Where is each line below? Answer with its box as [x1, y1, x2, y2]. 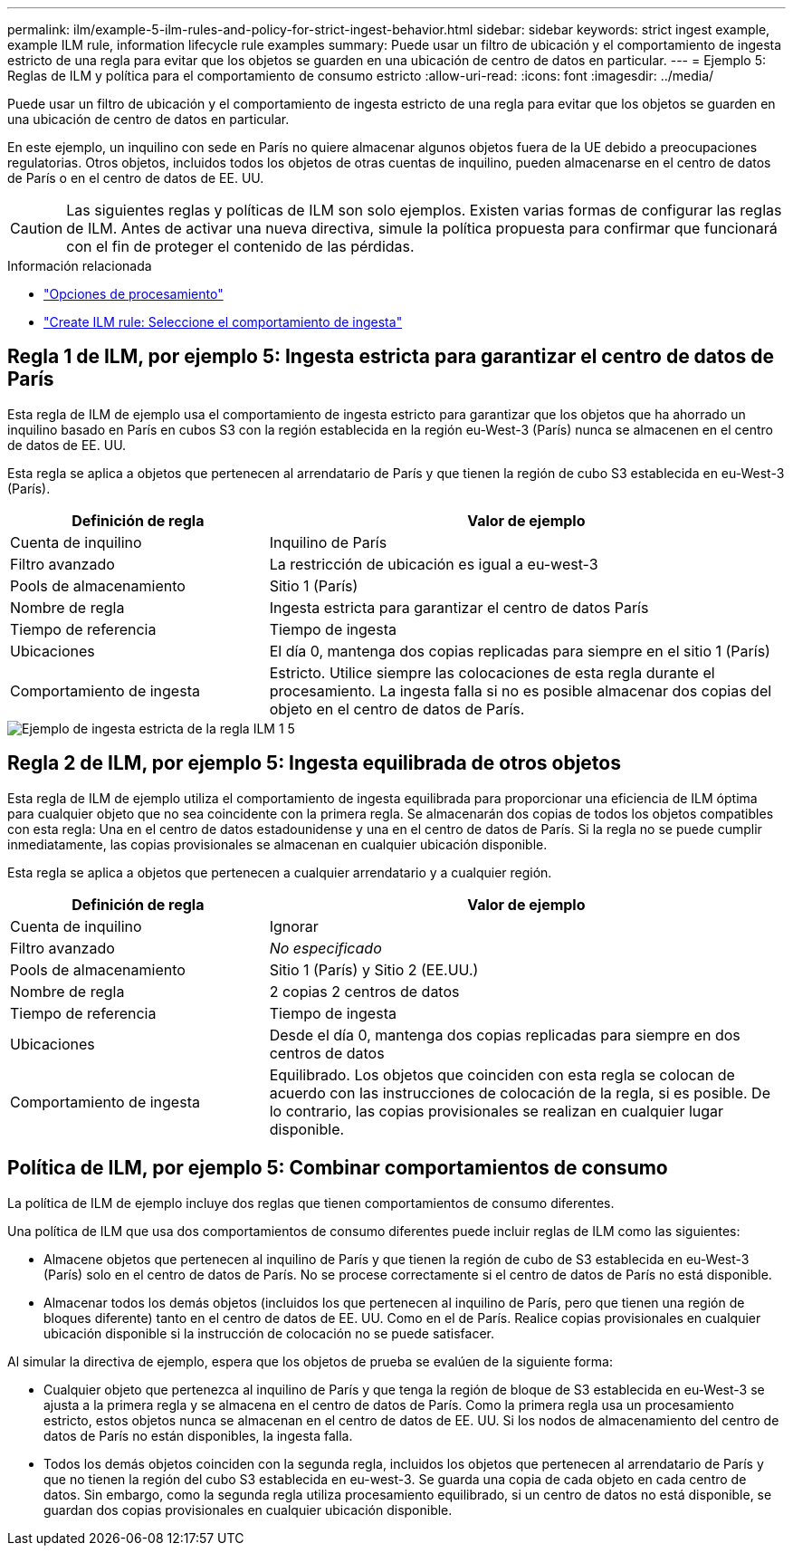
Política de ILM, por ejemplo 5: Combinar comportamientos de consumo [7, 1156, 668, 1180]
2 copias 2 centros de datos [269, 982, 460, 1001]
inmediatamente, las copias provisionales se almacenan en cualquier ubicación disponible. [7, 836, 548, 852]
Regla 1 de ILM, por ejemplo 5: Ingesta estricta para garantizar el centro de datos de [7, 345, 774, 369]
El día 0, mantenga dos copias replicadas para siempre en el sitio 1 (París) [269, 641, 770, 660]
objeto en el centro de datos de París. [269, 699, 525, 718]
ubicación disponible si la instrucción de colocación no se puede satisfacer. [43, 1325, 494, 1341]
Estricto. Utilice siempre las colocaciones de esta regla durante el [269, 663, 715, 682]
